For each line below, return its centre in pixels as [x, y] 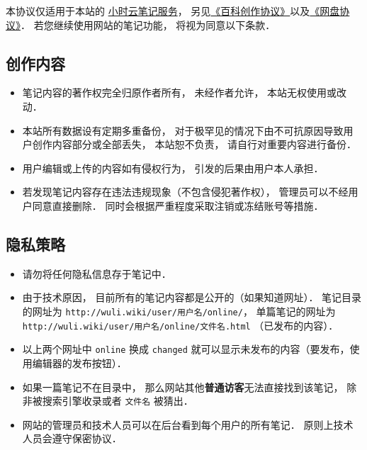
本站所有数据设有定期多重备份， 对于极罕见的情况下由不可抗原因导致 [183, 130]
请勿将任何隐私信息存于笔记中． [97, 273]
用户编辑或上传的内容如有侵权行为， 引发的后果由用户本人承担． [173, 168]
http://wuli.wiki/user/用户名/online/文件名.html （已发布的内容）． [180, 325]
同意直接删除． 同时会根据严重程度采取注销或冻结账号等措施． [178, 205]
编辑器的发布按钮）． [79, 362]
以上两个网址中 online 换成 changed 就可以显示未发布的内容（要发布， [186, 349]
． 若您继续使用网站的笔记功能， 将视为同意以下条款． [148, 24]
